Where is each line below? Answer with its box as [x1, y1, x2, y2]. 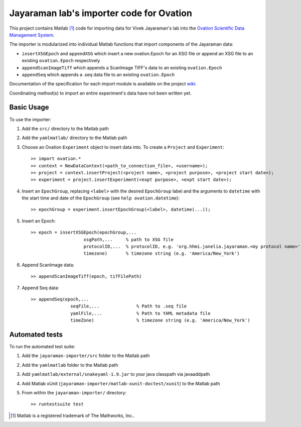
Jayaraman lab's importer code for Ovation [9, 8, 193, 19]
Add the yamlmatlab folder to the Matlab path [22, 362, 118, 368]
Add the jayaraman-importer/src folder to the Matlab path [22, 353, 150, 359]
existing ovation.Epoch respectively [22, 58, 100, 64]
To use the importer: [9, 116, 52, 123]
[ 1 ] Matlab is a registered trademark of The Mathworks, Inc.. [11, 412, 135, 418]
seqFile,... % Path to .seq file [70, 303, 187, 309]
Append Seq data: [22, 284, 60, 291]
